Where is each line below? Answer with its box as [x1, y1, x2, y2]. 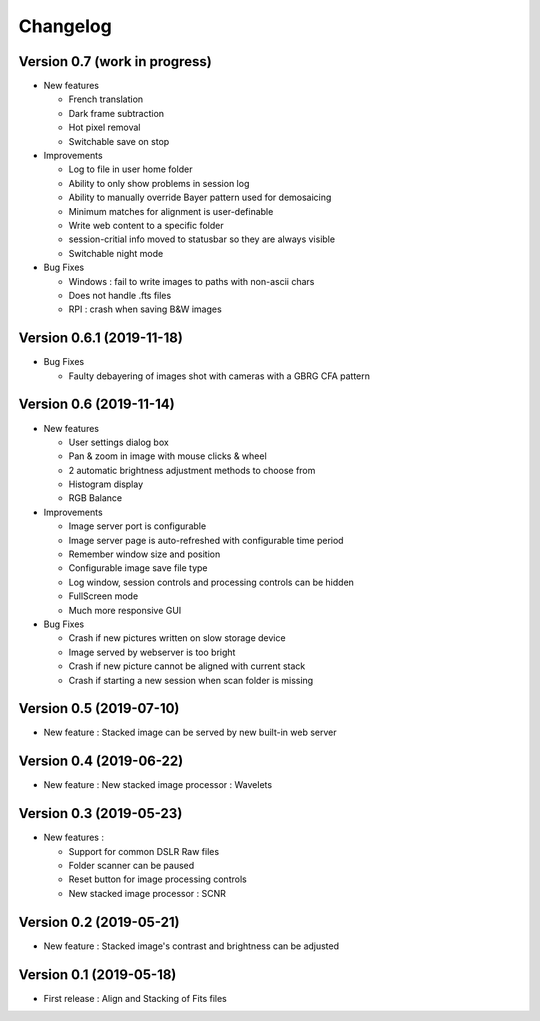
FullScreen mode [68, 590, 139, 602]
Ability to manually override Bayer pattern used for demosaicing [68, 191, 332, 204]
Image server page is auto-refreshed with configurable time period [68, 534, 344, 546]
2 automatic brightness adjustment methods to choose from [68, 464, 316, 476]
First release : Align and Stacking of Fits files [43, 992, 227, 1004]
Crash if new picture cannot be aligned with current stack [68, 660, 306, 672]
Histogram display [68, 478, 144, 490]
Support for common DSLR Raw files [68, 845, 220, 857]
